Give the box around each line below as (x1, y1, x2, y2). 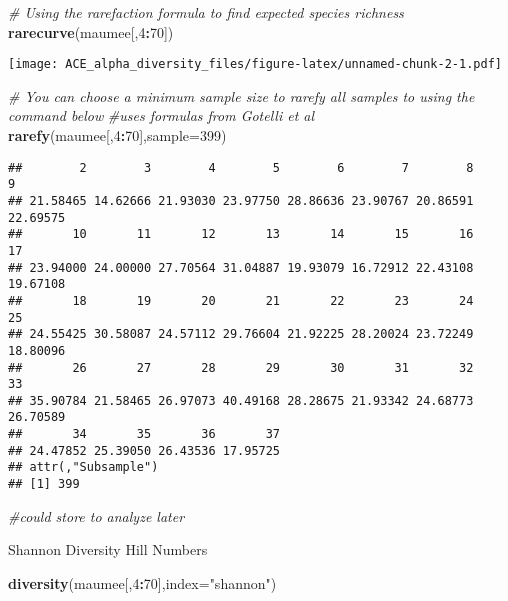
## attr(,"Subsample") (8, 460, 159, 475)
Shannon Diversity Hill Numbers (8, 539, 208, 560)
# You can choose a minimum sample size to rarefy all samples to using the (8, 85, 475, 106)
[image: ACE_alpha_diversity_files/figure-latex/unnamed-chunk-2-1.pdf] (8, 57, 502, 72)
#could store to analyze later (8, 505, 185, 526)
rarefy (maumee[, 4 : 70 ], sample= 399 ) (8, 125, 227, 146)
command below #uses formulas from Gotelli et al (8, 105, 315, 126)
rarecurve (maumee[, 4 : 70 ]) (8, 21, 174, 42)
